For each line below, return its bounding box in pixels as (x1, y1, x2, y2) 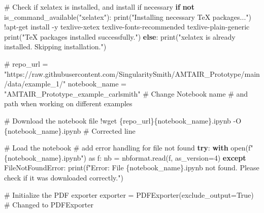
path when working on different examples (4, 98, 133, 109)
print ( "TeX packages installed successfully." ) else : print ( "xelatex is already (4, 31, 236, 42)
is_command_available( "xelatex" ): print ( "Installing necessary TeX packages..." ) (4, 11, 251, 22)
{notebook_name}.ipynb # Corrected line (4, 125, 136, 136)
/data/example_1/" (4, 78, 66, 89)
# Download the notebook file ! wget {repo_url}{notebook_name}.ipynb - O (4, 115, 242, 126)
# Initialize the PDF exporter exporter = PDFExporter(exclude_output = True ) (4, 189, 254, 200)
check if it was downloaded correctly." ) (4, 172, 123, 182)
